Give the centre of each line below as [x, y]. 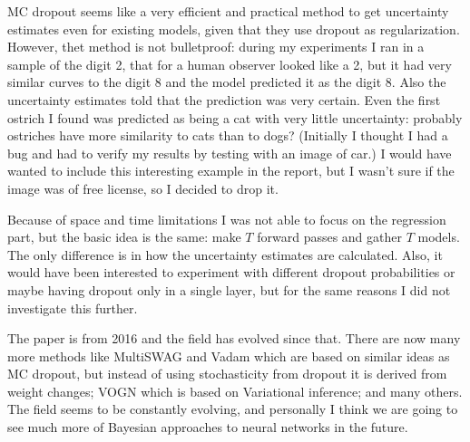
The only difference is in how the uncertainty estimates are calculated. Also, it [225, 254]
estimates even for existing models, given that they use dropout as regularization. [234, 29]
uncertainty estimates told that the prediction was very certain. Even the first [224, 99]
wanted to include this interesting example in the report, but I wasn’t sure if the [231, 171]
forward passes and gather [330, 237]
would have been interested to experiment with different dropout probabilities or [231, 272]
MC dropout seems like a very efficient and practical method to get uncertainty [228, 11]
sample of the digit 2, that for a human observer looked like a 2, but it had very [230, 64]
